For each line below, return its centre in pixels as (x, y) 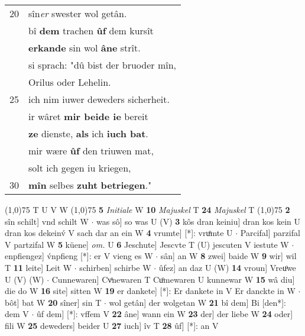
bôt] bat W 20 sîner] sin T (53, 302)
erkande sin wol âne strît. (85, 48)
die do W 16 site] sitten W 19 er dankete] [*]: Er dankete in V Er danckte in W (150, 291)
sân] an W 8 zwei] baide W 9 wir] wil (228, 256)
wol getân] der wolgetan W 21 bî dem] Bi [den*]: (198, 302)
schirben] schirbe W (115, 267)
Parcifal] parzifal (270, 233)
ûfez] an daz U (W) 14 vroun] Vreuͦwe (227, 267)
